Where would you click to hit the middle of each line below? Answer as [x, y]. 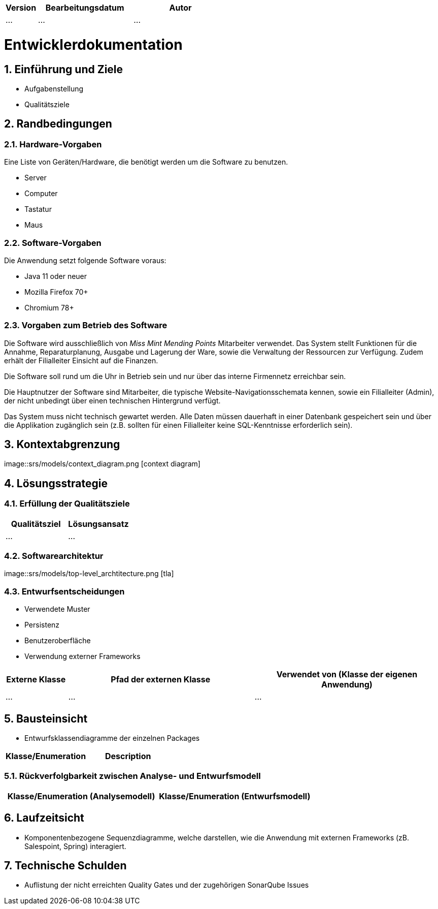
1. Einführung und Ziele [64, 69]
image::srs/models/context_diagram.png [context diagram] [102, 464]
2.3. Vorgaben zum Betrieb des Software [86, 325]
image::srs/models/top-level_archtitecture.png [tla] [89, 574]
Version [21, 8]
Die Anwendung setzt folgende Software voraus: [85, 260]
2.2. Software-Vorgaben [53, 243]
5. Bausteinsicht [46, 718]
